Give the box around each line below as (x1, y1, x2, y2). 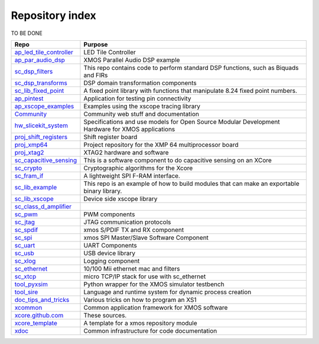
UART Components (83, 241, 137, 249)
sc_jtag (14, 218, 35, 226)
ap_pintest (14, 94, 44, 102)
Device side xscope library (83, 194, 158, 202)
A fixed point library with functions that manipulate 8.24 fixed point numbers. (83, 86, 298, 95)
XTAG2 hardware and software (83, 148, 169, 156)
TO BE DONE (11, 30, 43, 37)
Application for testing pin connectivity (83, 94, 191, 102)
